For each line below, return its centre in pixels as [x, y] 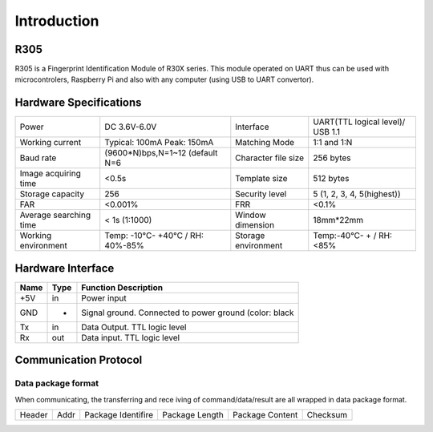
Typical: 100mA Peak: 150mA [159, 143]
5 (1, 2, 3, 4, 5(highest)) [357, 194]
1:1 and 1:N [333, 143]
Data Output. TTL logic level [134, 327]
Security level [261, 194]
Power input [104, 298]
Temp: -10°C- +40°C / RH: [154, 236]
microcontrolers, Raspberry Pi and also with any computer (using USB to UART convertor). [164, 79]
